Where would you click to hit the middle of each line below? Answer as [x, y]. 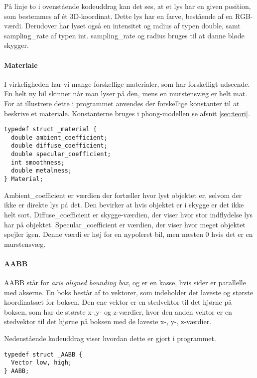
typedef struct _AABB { [43, 354]
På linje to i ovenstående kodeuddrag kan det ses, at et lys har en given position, [128, 6]
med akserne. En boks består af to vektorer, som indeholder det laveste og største [128, 292]
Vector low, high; [42, 363]
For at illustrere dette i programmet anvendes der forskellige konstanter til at [122, 103]
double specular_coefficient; [61, 154]
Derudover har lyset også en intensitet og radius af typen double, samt [133, 26]
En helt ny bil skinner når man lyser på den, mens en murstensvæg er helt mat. [126, 94]
